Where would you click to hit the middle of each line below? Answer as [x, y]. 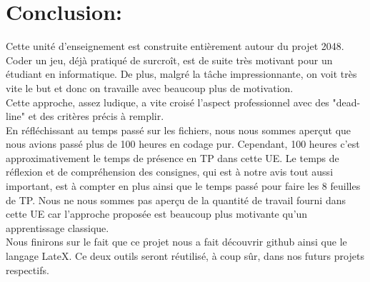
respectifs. [27, 270]
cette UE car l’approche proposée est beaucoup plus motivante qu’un [157, 214]
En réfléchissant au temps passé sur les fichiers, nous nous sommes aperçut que [179, 130]
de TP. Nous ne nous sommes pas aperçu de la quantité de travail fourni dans [176, 200]
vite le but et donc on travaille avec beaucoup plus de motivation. [150, 87]
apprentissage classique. [57, 227]
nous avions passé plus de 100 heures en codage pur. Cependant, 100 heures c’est [183, 144]
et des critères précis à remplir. [96, 116]
